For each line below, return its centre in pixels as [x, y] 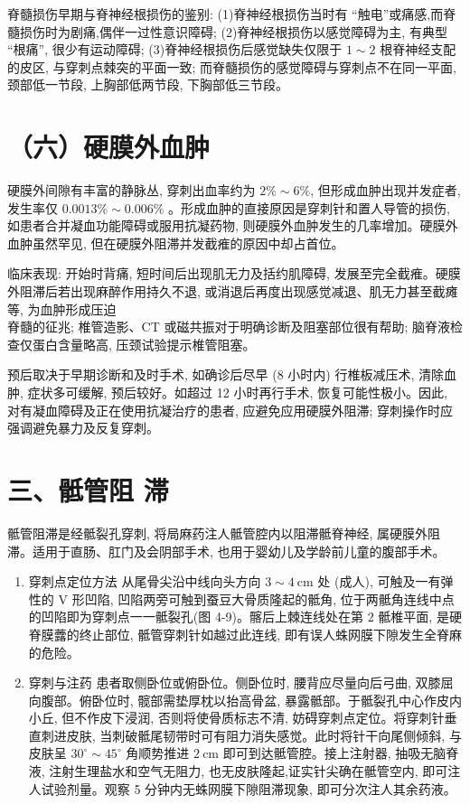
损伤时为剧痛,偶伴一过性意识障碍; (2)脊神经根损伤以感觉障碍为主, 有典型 [233, 31]
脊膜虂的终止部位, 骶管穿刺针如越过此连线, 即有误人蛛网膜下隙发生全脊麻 [245, 634]
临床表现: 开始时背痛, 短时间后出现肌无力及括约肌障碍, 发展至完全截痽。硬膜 [234, 273]
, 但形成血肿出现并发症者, [385, 190]
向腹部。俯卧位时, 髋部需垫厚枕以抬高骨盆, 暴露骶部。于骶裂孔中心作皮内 [245, 700]
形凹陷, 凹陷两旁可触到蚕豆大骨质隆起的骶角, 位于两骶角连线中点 [263, 598]
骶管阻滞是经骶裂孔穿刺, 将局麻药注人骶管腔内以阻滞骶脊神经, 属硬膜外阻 [224, 533]
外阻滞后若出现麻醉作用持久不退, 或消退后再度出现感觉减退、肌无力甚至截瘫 [233, 291]
